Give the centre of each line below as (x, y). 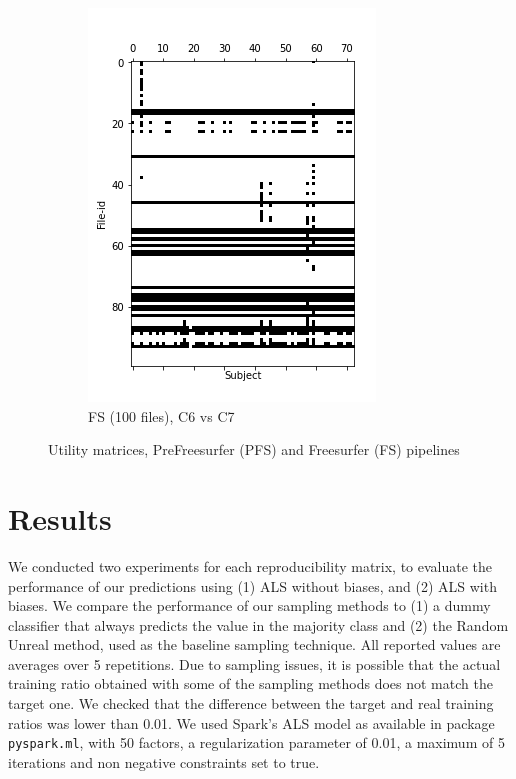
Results (60, 517)
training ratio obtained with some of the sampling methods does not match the (250, 683)
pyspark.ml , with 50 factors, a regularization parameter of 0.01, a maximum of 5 (256, 742)
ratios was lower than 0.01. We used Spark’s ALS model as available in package (251, 722)
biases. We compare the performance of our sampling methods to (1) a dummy (249, 605)
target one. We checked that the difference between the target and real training (251, 703)
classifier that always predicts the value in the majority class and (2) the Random (258, 624)
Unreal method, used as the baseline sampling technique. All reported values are (254, 644)
